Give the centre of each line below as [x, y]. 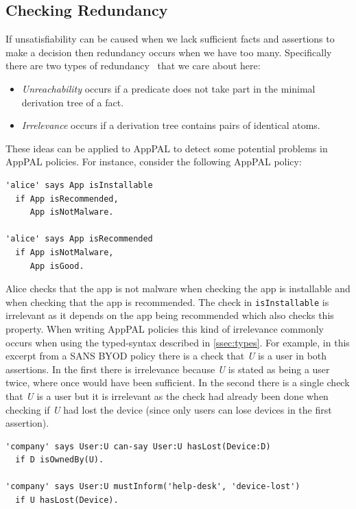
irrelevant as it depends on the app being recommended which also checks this [170, 315]
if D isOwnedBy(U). [60, 460]
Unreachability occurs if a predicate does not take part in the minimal [168, 88]
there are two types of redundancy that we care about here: [133, 66]
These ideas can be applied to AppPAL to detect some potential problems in [167, 148]
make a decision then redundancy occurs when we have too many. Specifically [169, 52]
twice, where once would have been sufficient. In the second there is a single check [178, 382]
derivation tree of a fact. [73, 102]
